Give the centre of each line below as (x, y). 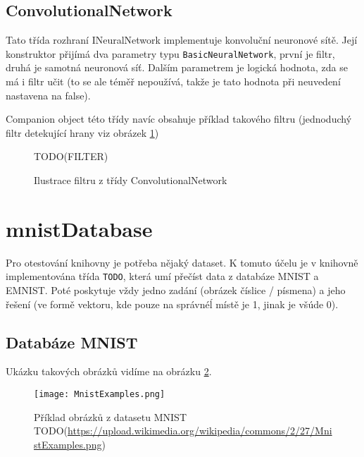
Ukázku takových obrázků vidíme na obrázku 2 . (109, 371)
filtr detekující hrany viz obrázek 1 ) (82, 132)
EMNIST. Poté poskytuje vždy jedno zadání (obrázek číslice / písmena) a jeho (176, 290)
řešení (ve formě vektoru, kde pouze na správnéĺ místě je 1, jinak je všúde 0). (172, 304)
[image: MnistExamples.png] (100, 394)
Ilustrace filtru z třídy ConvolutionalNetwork (131, 180)
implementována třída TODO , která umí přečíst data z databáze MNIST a (162, 276)
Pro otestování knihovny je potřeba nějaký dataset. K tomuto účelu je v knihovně (182, 262)
